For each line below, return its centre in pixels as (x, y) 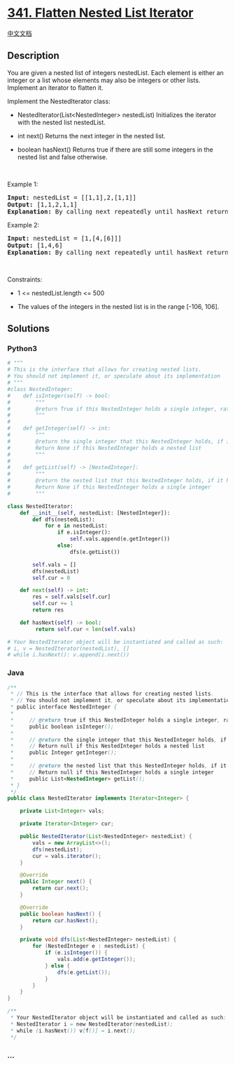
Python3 (22, 349)
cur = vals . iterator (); (67, 856)
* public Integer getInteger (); (64, 753)
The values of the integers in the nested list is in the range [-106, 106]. (118, 306)
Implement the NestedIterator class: (59, 101)
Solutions (29, 329)
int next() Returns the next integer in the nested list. (91, 135)
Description (33, 56)
